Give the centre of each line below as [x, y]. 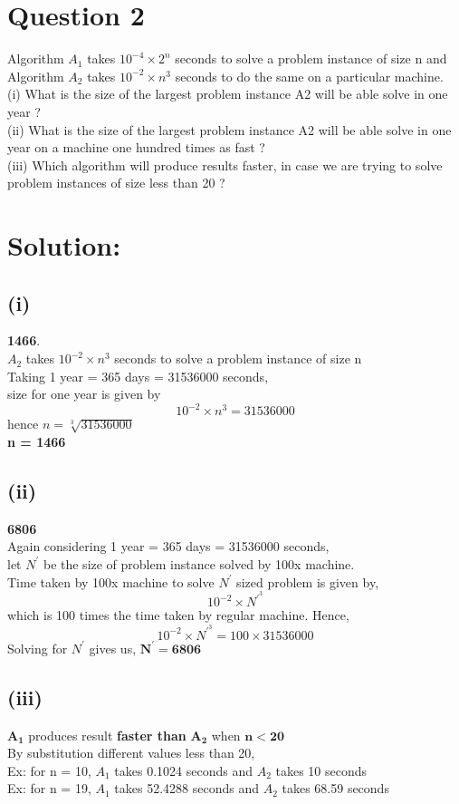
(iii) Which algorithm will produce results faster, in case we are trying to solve [225, 165]
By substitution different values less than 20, [131, 753]
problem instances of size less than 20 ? [116, 183]
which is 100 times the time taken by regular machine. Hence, [178, 615]
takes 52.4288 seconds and [186, 788]
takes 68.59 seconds [335, 788]
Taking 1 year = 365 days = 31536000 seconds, [138, 376]
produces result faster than [107, 735]
